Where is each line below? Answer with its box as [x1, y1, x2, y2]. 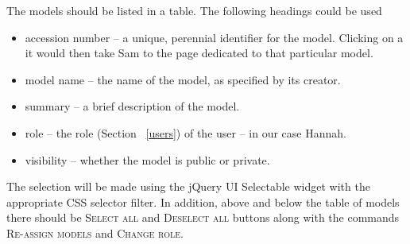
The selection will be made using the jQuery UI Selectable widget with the [6, 178, 370, 195]
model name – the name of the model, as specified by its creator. [25, 71, 341, 87]
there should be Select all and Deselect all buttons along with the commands [6, 209, 400, 226]
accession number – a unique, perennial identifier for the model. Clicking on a [25, 29, 404, 45]
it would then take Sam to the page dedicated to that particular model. [25, 45, 373, 61]
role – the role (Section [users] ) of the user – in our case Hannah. [25, 124, 346, 141]
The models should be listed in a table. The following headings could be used [6, 2, 382, 18]
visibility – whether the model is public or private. [25, 151, 270, 168]
